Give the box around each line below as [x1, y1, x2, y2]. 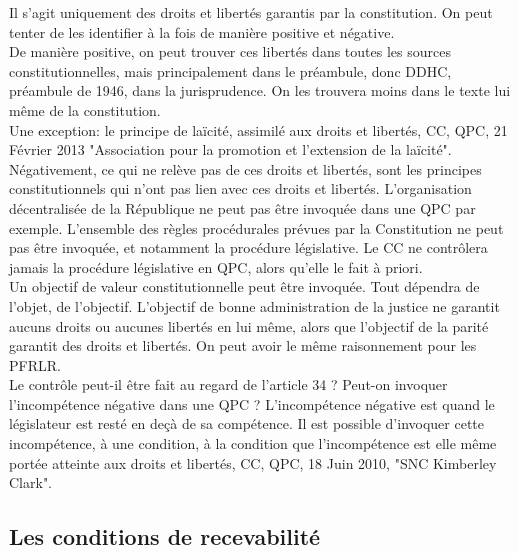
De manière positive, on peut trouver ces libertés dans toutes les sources [9, 41, 451, 62]
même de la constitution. [9, 99, 161, 120]
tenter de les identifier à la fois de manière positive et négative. [9, 21, 395, 42]
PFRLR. [9, 354, 61, 375]
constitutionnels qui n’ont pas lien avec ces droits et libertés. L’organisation [9, 178, 472, 199]
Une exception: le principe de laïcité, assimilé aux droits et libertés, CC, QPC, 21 [9, 119, 508, 140]
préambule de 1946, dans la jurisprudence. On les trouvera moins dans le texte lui [9, 80, 511, 101]
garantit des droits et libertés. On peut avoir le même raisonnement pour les [9, 335, 477, 356]
